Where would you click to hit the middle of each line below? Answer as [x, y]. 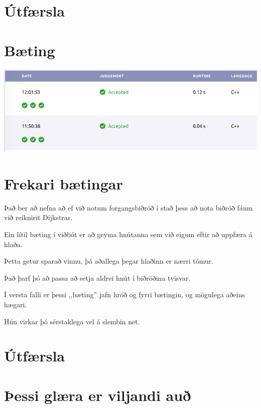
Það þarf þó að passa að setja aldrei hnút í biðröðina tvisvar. [97, 277]
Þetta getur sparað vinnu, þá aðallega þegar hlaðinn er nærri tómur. [109, 261]
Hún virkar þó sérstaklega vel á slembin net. [72, 321]
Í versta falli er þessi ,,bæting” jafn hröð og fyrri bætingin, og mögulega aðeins [125, 294]
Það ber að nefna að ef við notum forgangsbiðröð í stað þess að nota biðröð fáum [128, 207]
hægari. [16, 304]
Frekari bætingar [63, 183]
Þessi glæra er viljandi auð [98, 395]
